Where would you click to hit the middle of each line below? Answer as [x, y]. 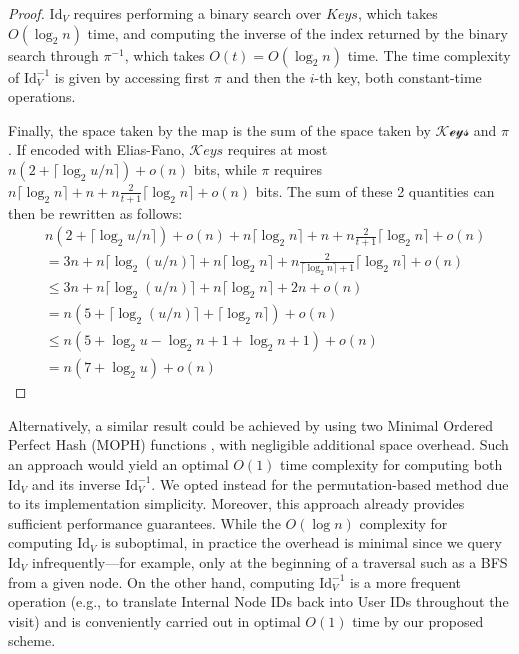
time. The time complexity [429, 54]
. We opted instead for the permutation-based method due [330, 483]
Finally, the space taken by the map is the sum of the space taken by [219, 129]
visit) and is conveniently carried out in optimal [154, 620]
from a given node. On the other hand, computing [161, 581]
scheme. [32, 640]
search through [53, 54]
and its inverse [76, 483]
